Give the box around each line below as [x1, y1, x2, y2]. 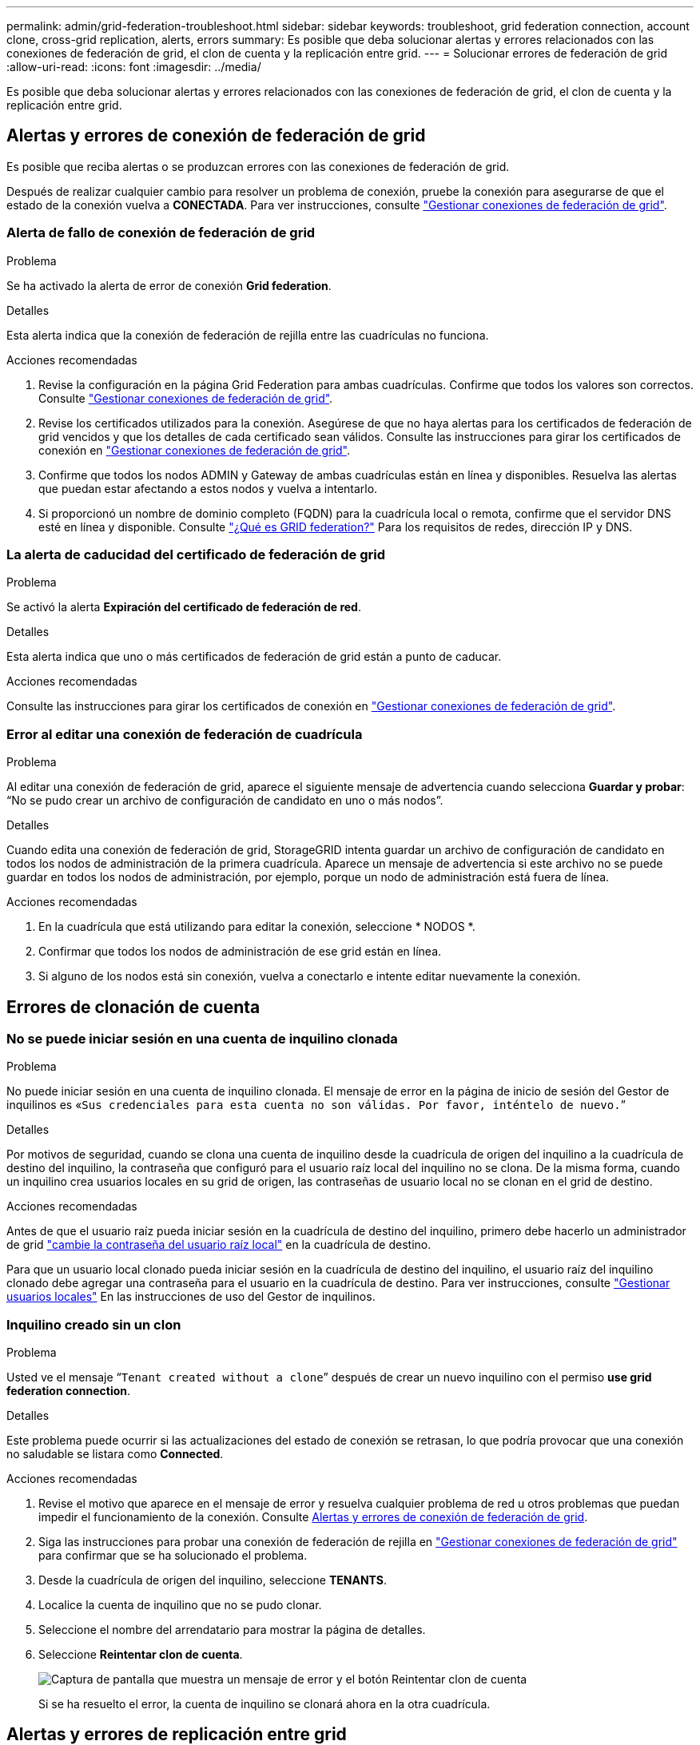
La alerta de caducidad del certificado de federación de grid [6, 546, 385, 562]
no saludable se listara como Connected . [6, 1447, 224, 1461]
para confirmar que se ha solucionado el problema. [38, 1548, 308, 1563]
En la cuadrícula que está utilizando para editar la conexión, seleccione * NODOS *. [38, 920, 475, 934]
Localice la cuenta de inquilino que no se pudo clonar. [38, 1598, 322, 1612]
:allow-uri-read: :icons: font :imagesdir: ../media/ [6, 60, 261, 74]
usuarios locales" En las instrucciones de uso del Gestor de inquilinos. [6, 1290, 376, 1304]
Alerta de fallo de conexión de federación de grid [6, 225, 316, 241]
